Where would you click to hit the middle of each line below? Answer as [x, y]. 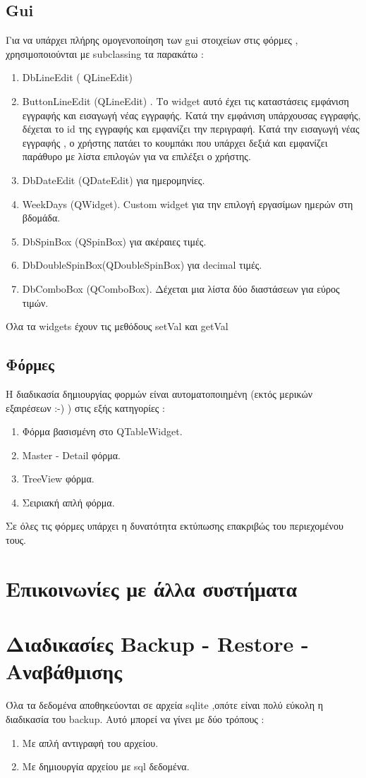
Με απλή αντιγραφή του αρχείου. [90, 742]
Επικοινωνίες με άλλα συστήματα [152, 588]
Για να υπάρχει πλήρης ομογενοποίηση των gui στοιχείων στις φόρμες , [152, 40]
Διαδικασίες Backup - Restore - [157, 644]
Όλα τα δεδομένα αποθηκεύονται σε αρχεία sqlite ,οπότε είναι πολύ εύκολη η [164, 705]
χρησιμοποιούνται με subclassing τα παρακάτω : [105, 53]
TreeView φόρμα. [58, 479]
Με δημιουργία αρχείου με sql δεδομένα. [106, 766]
